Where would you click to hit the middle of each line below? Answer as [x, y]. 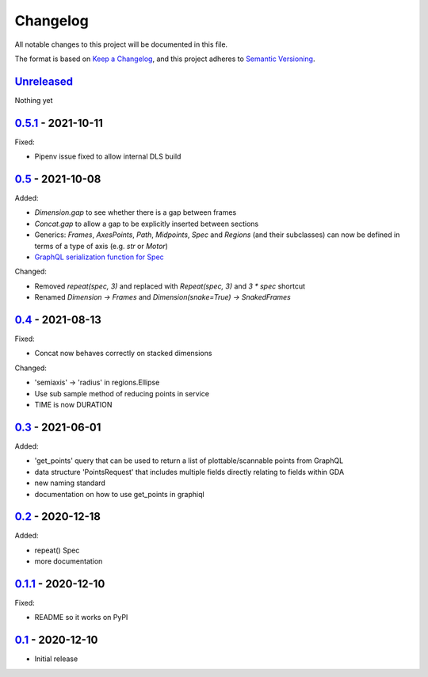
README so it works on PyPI [81, 618]
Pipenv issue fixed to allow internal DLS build [108, 157]
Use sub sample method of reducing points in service [122, 393]
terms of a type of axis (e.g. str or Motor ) [101, 246]
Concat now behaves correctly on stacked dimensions [123, 354]
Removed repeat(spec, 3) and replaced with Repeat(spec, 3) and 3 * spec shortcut [170, 286]
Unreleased [44, 81]
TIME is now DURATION [73, 405]
